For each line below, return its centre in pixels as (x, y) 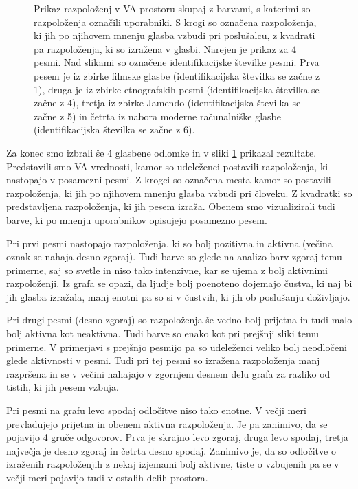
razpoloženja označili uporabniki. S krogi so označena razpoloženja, (175, 22)
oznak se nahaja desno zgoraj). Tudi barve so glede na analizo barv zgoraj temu (174, 257)
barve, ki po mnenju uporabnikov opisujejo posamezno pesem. (137, 219)
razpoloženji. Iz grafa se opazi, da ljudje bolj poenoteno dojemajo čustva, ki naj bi (179, 283)
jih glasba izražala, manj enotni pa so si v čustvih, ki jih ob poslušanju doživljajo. (178, 296)
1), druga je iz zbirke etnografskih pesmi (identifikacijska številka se (177, 89)
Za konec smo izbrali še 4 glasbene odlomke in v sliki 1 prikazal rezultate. (161, 152)
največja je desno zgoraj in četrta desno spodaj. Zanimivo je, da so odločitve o (171, 450)
